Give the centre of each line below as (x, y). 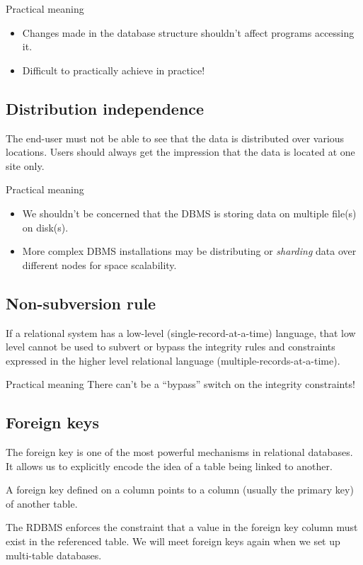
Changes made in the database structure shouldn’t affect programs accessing (188, 32)
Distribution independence (105, 108)
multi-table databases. (54, 555)
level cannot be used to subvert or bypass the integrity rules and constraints (171, 347)
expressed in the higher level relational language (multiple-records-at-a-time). (173, 360)
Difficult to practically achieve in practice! (114, 70)
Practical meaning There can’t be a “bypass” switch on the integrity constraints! (180, 384)
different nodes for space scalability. (99, 264)
